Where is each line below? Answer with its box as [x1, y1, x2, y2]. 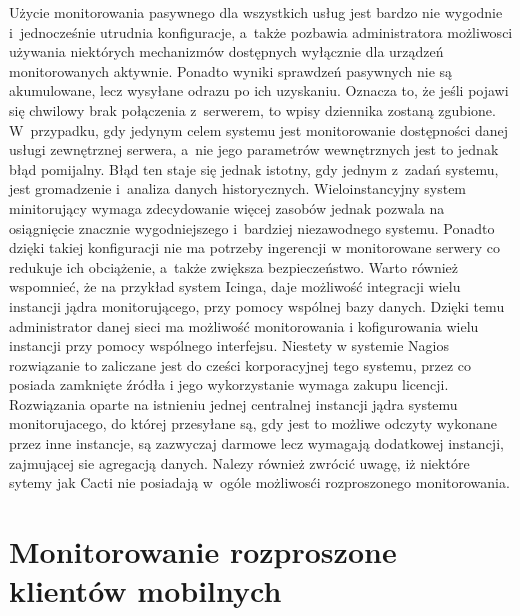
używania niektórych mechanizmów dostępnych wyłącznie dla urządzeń [9, 41, 444, 62]
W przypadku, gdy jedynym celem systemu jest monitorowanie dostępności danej [9, 119, 509, 140]
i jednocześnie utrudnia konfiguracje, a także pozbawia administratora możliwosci [9, 21, 513, 42]
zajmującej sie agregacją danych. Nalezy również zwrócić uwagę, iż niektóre [9, 452, 470, 473]
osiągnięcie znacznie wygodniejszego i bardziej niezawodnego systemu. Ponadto [9, 217, 495, 238]
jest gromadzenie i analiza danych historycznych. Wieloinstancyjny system [9, 178, 467, 199]
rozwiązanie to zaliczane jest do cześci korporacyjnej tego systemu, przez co [9, 354, 471, 375]
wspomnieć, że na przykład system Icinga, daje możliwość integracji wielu [9, 276, 461, 297]
